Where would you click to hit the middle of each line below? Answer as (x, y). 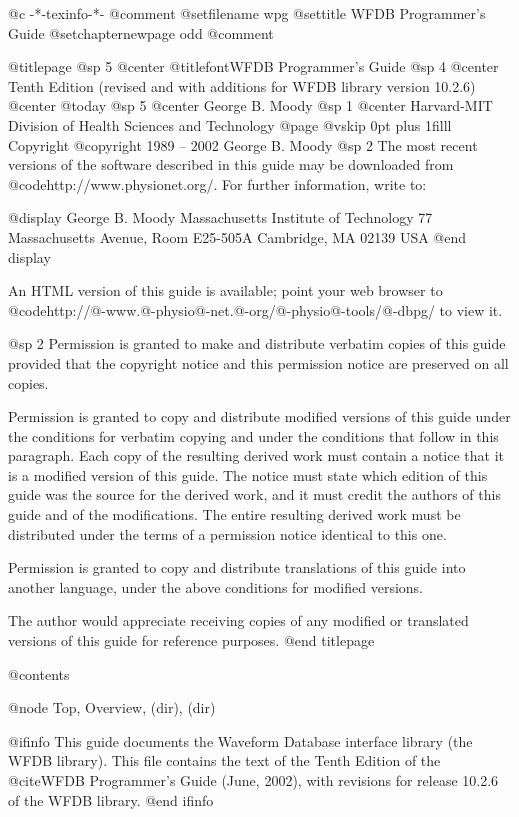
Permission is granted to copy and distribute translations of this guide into (237, 567)
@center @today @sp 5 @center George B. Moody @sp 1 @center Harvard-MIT (250, 105)
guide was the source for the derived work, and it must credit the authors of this (254, 494)
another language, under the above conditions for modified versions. (215, 586)
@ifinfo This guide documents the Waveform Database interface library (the (240, 740)
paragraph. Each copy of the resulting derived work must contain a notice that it (256, 455)
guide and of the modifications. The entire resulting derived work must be (234, 514)
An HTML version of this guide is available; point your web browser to (225, 290)
